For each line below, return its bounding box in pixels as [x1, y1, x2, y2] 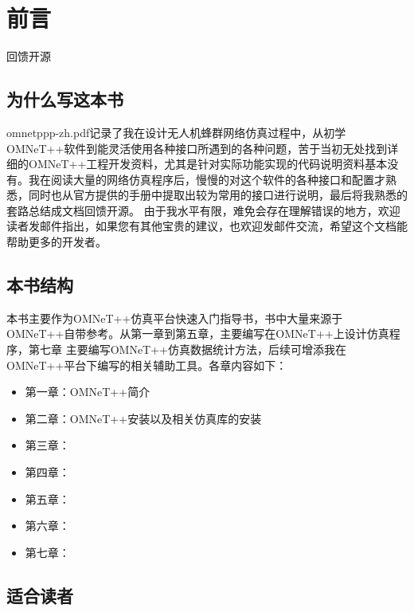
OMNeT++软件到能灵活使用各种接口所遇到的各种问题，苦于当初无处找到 [6, 139, 388, 156]
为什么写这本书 [6, 87, 123, 112]
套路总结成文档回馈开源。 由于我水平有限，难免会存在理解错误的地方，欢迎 [6, 202, 400, 218]
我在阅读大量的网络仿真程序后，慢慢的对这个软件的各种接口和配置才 [28, 171, 385, 187]
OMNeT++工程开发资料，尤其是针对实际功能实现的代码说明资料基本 [28, 155, 388, 172]
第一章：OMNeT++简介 [25, 383, 150, 400]
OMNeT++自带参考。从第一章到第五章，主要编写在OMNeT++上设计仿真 [6, 325, 389, 342]
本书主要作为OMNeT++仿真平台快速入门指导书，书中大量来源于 [6, 309, 343, 326]
